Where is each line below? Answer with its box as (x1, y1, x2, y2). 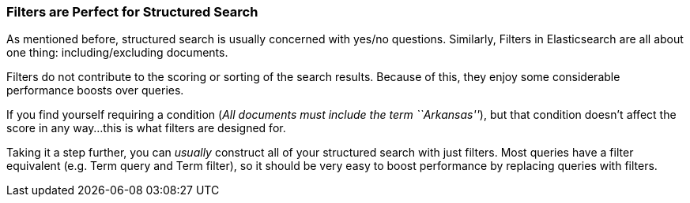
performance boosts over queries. (6, 83, 184, 98)
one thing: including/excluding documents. (6, 46, 228, 60)
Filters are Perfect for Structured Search (6, 4, 258, 20)
